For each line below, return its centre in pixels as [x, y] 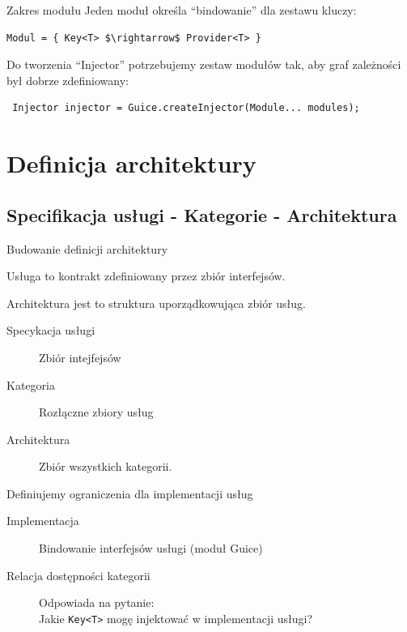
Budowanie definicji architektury [87, 248]
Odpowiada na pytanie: [97, 602]
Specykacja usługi [51, 330]
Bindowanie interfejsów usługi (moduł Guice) [151, 548]
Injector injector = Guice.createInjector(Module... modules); [186, 108]
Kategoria [31, 384]
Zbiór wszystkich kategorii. [106, 466]
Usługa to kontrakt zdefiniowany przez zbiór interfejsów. [146, 276]
